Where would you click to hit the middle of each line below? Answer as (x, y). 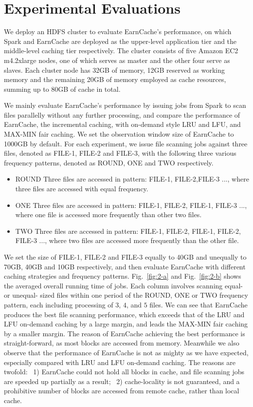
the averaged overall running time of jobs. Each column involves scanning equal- (123, 285)
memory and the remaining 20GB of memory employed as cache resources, (115, 79)
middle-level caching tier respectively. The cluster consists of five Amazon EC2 (121, 51)
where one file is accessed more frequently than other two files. (108, 214)
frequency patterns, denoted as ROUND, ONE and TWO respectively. (109, 162)
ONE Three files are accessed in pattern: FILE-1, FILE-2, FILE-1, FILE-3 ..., (131, 205)
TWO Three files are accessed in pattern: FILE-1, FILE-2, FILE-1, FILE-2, (128, 231)
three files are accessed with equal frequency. (82, 189)
